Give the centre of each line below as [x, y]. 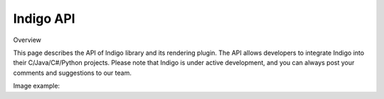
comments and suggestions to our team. [72, 73]
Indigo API [44, 19]
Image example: [37, 86]
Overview [27, 40]
